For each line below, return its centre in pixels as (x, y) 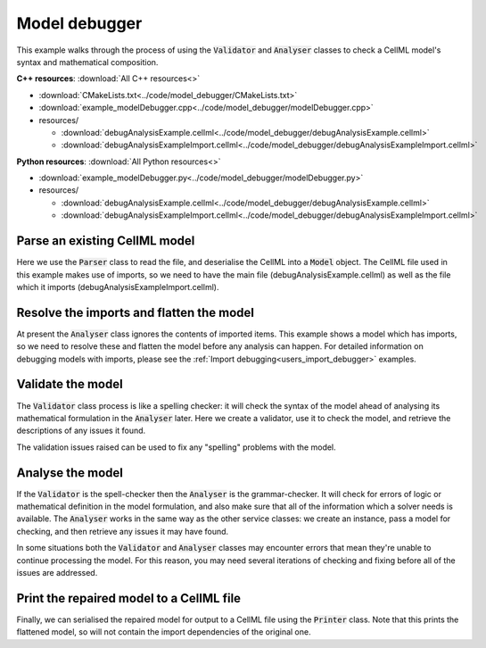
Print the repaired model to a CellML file (128, 598)
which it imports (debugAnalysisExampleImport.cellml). (118, 287)
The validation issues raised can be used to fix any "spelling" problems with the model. (176, 447)
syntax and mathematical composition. (87, 62)
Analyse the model (70, 473)
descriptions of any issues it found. (81, 431)
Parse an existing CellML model (106, 241)
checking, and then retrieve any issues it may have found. (123, 531)
